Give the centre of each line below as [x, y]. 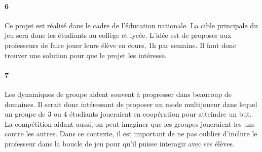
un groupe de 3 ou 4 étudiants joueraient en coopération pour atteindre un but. [128, 114]
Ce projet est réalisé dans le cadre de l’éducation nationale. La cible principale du [131, 25]
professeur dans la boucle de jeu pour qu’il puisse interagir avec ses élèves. [120, 143]
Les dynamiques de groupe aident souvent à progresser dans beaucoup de [118, 94]
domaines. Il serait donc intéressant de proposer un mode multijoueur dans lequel [131, 104]
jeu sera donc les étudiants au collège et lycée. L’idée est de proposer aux [118, 35]
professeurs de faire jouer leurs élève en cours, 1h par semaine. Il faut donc [120, 45]
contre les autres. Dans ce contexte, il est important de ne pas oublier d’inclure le [131, 134]
